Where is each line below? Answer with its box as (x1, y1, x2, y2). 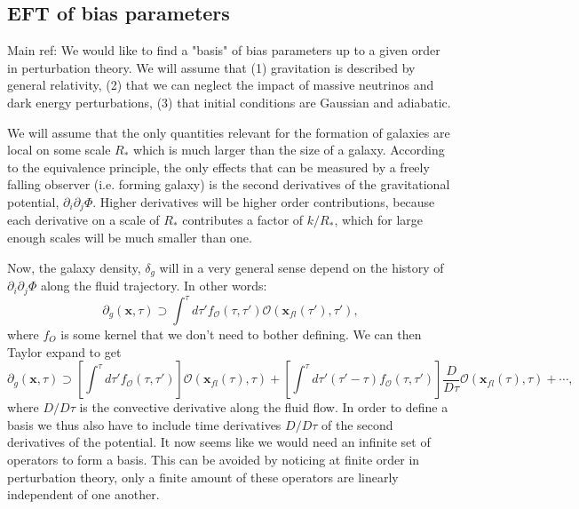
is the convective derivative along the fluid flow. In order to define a (79, 398, 448, 417)
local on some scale (7, 140, 111, 159)
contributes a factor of (182, 211, 304, 229)
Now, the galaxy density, (7, 258, 141, 276)
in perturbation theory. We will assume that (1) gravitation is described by (7, 58, 416, 76)
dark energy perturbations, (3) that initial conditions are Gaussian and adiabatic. (7, 92, 451, 111)
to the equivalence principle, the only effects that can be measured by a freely (7, 157, 430, 176)
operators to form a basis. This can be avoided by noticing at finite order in (7, 449, 420, 468)
